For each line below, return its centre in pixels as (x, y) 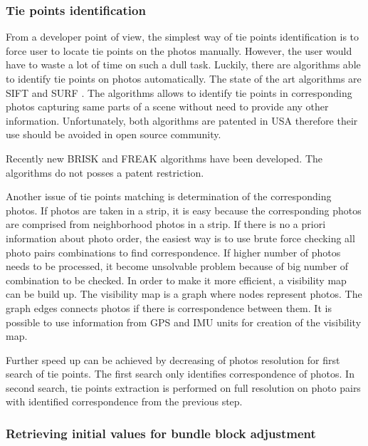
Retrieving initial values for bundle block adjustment (161, 433)
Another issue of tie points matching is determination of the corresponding (169, 196)
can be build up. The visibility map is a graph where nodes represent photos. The (184, 294)
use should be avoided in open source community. (114, 134)
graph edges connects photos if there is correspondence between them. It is (169, 307)
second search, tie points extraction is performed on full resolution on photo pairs (183, 387)
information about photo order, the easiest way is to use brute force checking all (180, 238)
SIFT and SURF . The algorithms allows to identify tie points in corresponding (179, 92)
